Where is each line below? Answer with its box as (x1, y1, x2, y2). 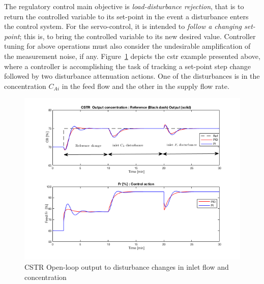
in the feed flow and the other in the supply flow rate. (62, 80, 229, 91)
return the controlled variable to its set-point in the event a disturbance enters (4, 11, 249, 21)
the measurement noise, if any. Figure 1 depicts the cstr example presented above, (4, 50, 260, 61)
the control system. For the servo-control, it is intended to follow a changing (4, 21, 242, 31)
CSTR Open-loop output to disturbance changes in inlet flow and (24, 261, 229, 272)
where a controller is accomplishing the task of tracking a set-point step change (4, 60, 251, 71)
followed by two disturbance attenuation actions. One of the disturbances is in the (4, 71, 260, 81)
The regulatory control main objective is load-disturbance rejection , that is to (4, 1, 244, 11)
